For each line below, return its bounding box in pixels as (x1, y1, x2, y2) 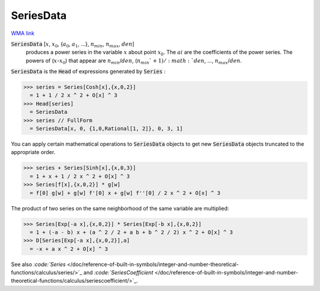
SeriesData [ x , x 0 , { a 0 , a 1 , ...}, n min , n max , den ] (11, 40, 135, 49)
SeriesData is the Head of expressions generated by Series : (11, 68, 166, 75)
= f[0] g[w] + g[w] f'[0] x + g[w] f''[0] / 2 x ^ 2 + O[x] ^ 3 (30, 190, 220, 196)
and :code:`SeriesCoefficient (83, 269, 153, 276)
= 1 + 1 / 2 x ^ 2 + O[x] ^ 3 (30, 92, 118, 99)
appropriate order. (11, 149, 56, 156)
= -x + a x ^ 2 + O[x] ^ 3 (30, 245, 108, 252)
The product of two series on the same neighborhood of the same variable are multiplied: (11, 204, 229, 212)
